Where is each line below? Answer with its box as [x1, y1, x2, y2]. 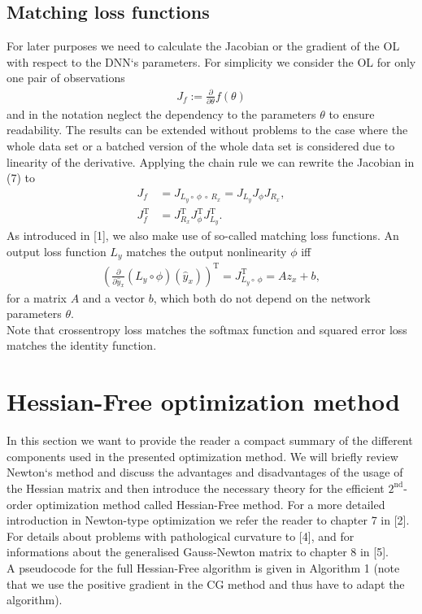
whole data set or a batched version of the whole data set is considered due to [7, 137, 395, 155]
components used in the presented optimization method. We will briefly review [7, 447, 398, 464]
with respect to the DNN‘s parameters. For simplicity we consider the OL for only [7, 53, 416, 70]
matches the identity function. [7, 337, 157, 354]
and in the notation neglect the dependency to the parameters [7, 105, 316, 122]
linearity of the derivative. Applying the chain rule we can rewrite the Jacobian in [7, 153, 415, 170]
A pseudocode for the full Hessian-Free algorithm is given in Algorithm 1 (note [7, 559, 400, 576]
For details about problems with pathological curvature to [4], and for [7, 527, 355, 544]
